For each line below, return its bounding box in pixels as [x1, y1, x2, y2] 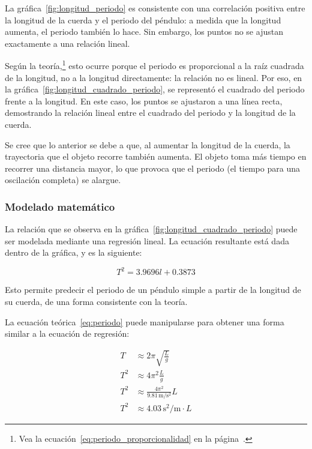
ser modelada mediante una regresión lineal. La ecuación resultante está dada [5, 234, 289, 247]
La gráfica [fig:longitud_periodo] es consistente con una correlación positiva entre [5, 2, 305, 14]
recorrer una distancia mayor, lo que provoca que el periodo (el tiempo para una [5, 161, 300, 174]
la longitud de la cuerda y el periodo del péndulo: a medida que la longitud [5, 13, 281, 26]
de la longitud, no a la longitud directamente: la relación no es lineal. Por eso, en [5, 71, 302, 83]
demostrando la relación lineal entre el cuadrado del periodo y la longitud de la [5, 106, 296, 119]
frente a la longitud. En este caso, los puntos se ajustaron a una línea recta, [5, 94, 283, 107]
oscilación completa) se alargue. [5, 173, 121, 186]
